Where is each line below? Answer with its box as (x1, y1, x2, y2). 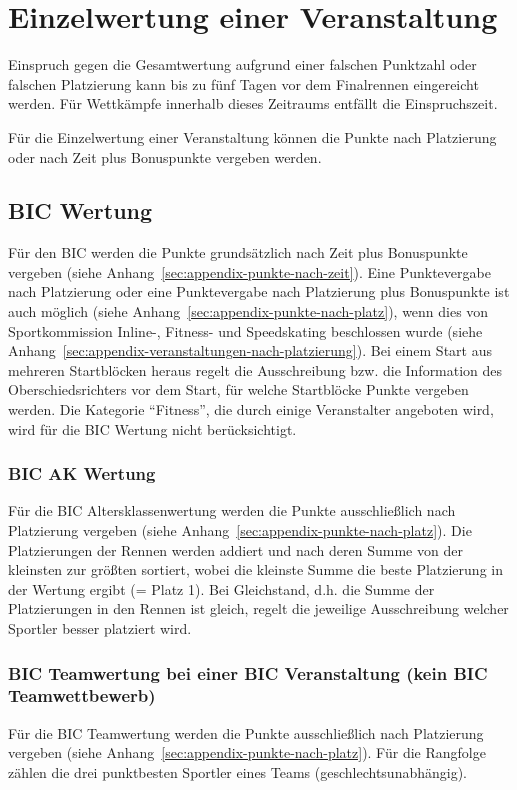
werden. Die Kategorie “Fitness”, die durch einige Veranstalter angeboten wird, (8, 399, 494, 420)
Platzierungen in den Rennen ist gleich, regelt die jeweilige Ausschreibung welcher (8, 598, 509, 619)
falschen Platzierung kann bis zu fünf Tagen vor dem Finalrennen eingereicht (8, 73, 479, 94)
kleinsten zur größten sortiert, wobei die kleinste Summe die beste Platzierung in (8, 559, 503, 580)
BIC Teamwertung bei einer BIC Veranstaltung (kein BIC (8, 660, 488, 685)
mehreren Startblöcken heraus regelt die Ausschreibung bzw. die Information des (8, 359, 503, 380)
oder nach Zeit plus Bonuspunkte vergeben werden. (8, 146, 322, 167)
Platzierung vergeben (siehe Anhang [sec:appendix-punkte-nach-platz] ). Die (8, 520, 472, 541)
